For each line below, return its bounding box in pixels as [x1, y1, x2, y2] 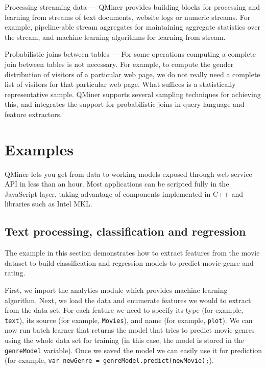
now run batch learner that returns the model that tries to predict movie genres [5, 325, 255, 335]
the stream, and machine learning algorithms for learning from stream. [5, 31, 226, 42]
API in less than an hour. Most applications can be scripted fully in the [5, 178, 229, 189]
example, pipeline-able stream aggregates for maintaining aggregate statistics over [5, 21, 261, 32]
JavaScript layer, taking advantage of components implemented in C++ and [5, 188, 244, 199]
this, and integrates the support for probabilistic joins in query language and [5, 99, 245, 109]
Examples [5, 139, 74, 159]
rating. [5, 267, 26, 278]
